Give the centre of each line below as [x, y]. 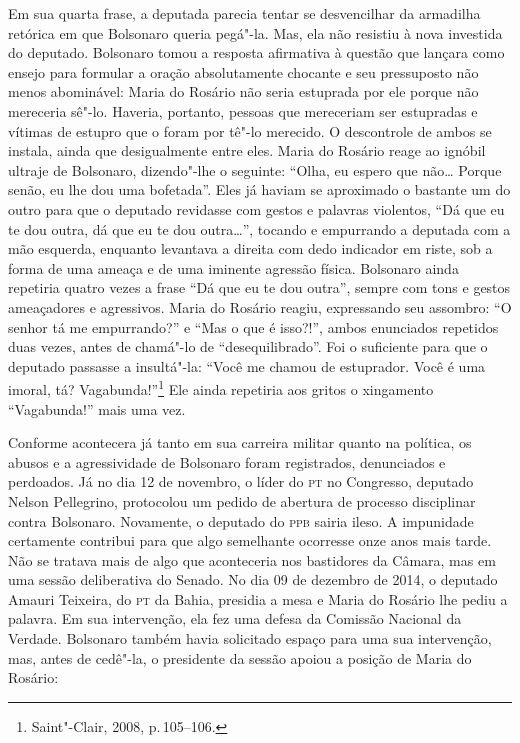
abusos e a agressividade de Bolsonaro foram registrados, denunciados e [227, 461]
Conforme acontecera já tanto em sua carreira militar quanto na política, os [240, 442]
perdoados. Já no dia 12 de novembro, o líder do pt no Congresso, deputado [241, 481]
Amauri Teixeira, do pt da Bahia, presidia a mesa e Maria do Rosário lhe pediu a [258, 598]
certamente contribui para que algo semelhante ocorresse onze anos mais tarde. [250, 540]
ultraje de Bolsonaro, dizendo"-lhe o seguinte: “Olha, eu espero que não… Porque [255, 169]
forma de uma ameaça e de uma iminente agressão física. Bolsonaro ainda [233, 267]
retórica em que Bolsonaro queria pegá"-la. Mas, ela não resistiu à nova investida [255, 32]
